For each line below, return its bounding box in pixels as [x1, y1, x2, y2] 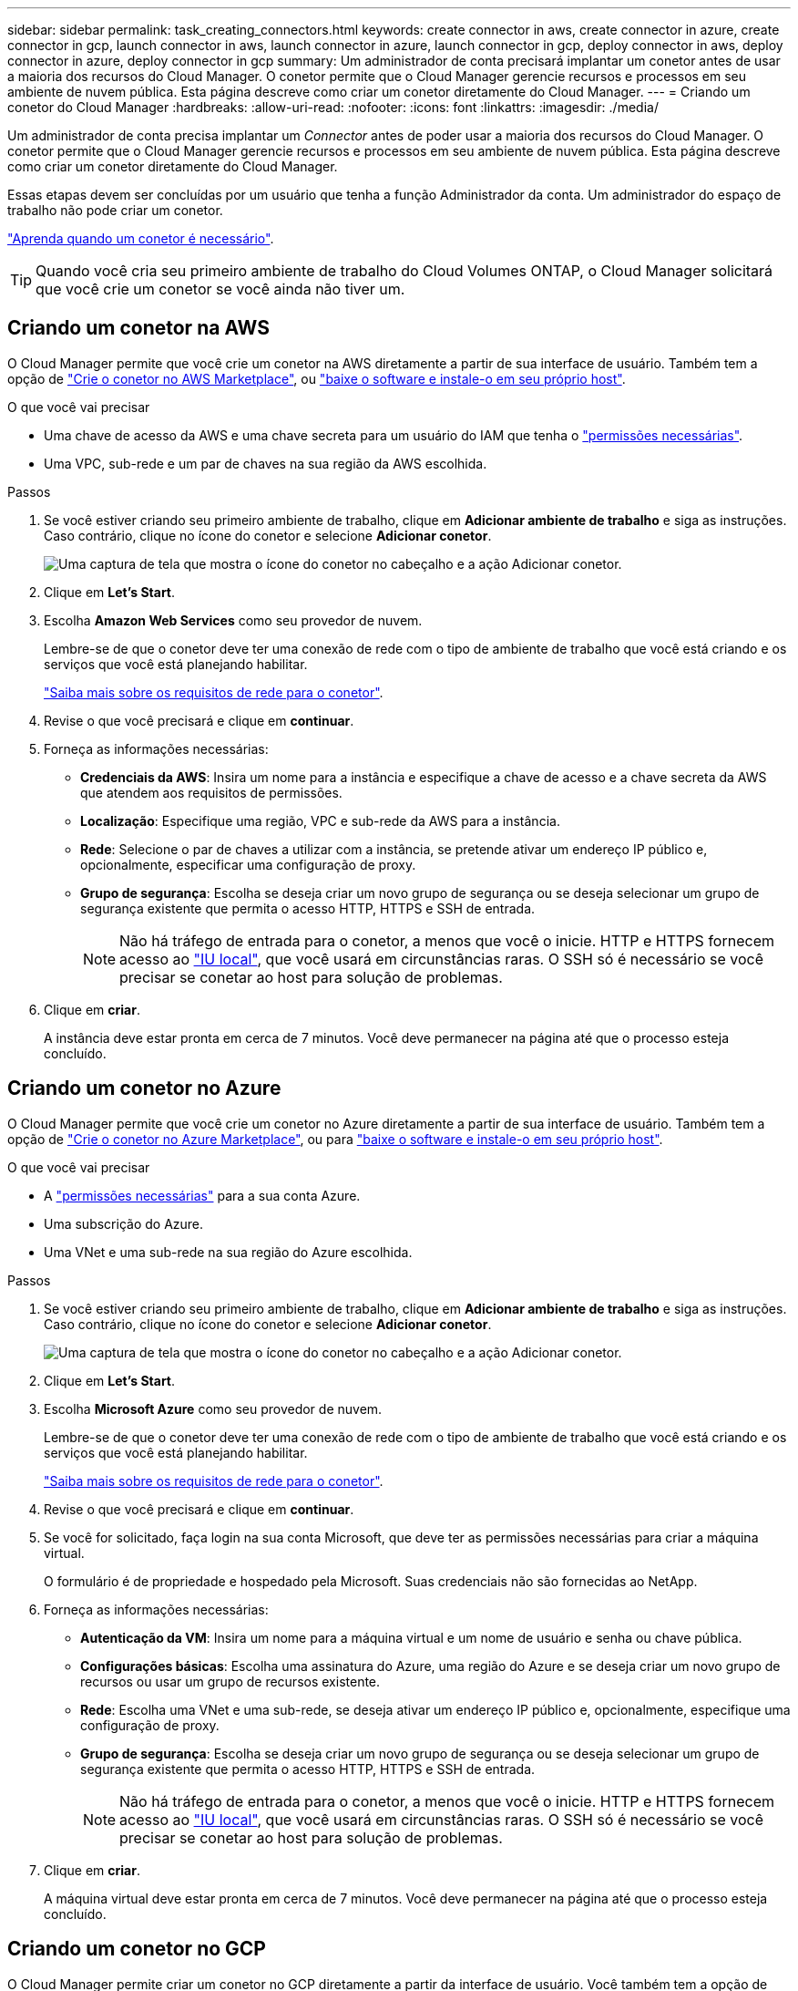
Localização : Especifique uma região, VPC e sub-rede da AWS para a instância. [80, 812, 560, 829]
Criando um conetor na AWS [7, 316, 270, 340]
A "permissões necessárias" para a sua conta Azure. [44, 1187, 361, 1203]
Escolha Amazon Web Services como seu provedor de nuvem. [44, 612, 423, 628]
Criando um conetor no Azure [7, 1077, 281, 1100]
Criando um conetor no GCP [7, 1937, 266, 1961]
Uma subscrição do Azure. [44, 1215, 204, 1232]
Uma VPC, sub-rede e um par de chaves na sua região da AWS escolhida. [44, 455, 487, 471]
